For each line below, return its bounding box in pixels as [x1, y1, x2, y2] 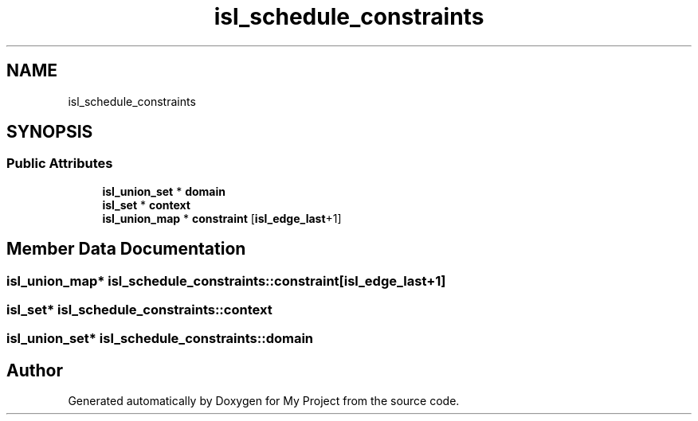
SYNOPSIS [6, 122, 93, 142]
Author [6, 360, 63, 380]
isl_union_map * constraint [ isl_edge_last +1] [102, 211, 342, 225]
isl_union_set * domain [102, 184, 225, 198]
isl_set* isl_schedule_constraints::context [6, 302, 273, 318]
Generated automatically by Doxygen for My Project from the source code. [68, 394, 460, 408]
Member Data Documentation [6, 239, 246, 259]
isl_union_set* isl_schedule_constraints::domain [6, 330, 314, 347]
